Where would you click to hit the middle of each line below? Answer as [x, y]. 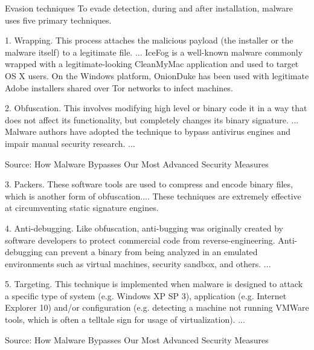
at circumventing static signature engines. [82, 208]
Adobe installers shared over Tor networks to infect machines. [119, 87]
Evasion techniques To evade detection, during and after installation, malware [149, 8]
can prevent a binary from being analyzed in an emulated [151, 252]
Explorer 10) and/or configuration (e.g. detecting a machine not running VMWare [157, 307]
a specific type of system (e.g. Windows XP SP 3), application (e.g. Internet [146, 295]
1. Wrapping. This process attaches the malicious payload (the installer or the [149, 40]
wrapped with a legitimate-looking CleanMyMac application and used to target [152, 64]
